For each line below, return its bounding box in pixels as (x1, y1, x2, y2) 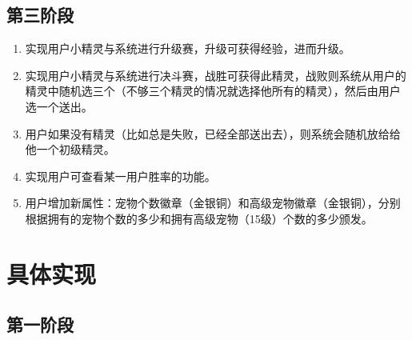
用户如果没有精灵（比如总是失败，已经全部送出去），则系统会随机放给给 (25, 125, 401, 142)
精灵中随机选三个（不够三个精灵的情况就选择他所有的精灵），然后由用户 (25, 82, 401, 99)
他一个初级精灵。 (25, 141, 115, 158)
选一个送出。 (25, 98, 93, 114)
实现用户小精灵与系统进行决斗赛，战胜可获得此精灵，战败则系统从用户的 (25, 66, 406, 83)
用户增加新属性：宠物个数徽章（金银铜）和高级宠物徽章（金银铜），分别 (25, 194, 401, 211)
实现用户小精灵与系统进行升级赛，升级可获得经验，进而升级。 (25, 40, 350, 57)
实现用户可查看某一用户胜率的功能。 (25, 167, 216, 184)
